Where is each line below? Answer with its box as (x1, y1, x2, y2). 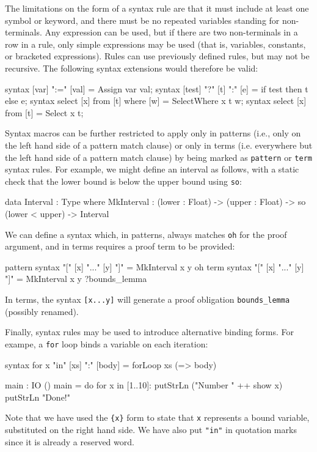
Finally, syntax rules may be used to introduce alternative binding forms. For (5, 325, 294, 338)
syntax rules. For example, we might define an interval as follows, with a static (5, 163, 299, 176)
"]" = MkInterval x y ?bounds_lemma (5, 272, 147, 285)
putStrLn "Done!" (5, 390, 70, 403)
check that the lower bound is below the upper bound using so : (5, 174, 242, 187)
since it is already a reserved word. (5, 435, 134, 448)
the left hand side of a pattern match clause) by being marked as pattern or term (5, 150, 312, 163)
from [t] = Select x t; (5, 106, 84, 119)
